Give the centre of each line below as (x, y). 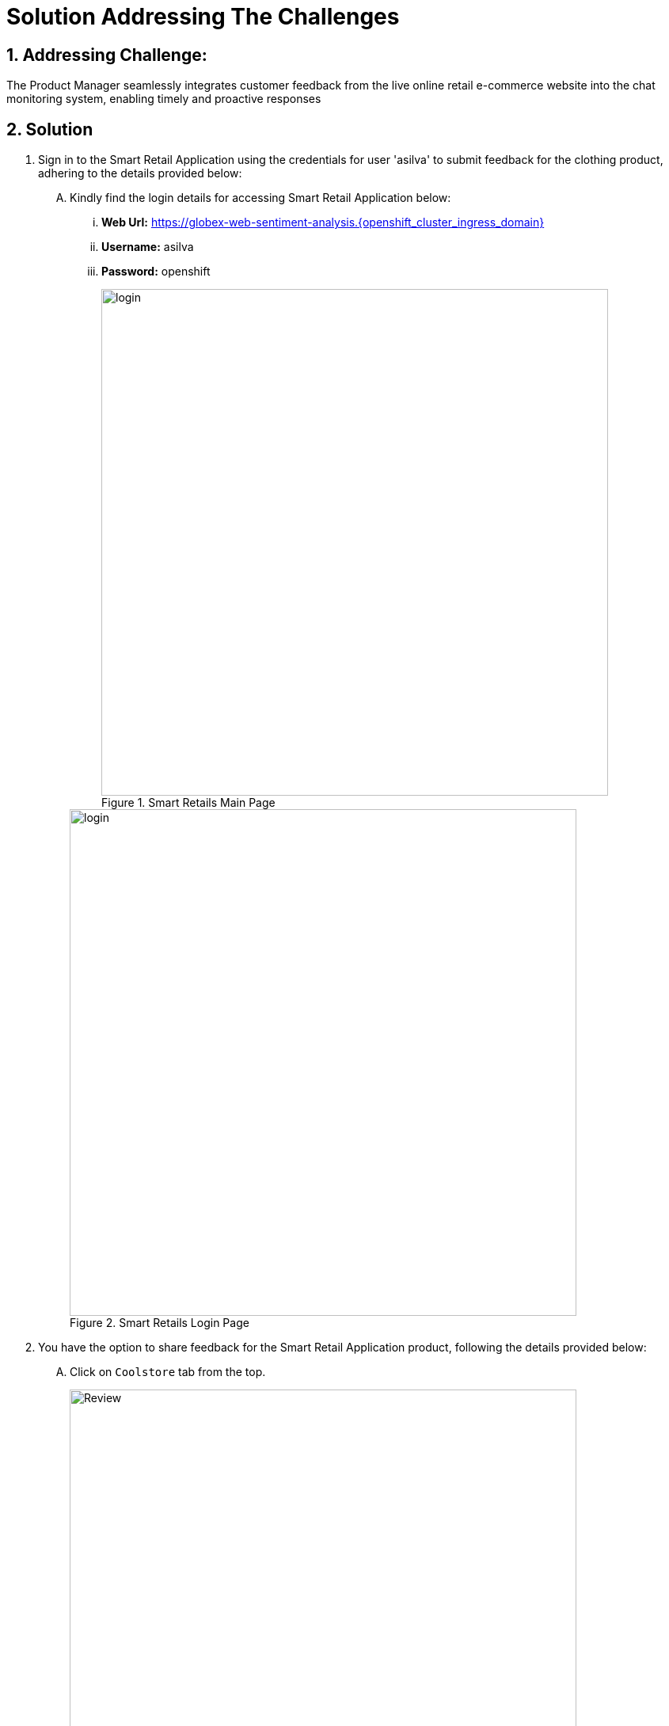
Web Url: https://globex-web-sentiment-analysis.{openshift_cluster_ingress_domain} (323, 222)
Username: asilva (148, 247)
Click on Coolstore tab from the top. (168, 1372)
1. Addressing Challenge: (107, 55)
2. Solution (50, 129)
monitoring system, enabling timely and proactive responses (164, 99)
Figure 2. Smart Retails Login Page (160, 1323)
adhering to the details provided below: (140, 173)
